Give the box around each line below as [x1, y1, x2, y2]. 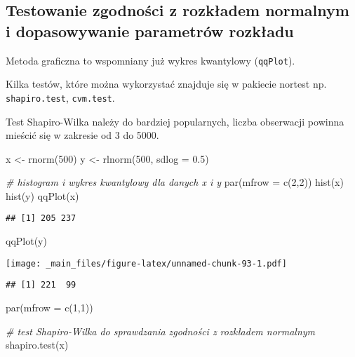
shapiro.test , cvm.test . [6, 90, 115, 105]
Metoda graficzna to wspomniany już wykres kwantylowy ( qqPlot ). [6, 53, 295, 67]
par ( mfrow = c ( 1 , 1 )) [6, 300, 93, 315]
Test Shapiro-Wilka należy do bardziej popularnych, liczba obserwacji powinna [6, 114, 344, 128]
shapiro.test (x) [6, 337, 69, 352]
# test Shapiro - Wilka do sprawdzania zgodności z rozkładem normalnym [6, 323, 316, 338]
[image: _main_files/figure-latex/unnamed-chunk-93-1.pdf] [6, 258, 287, 269]
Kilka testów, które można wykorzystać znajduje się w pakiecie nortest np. [6, 76, 327, 91]
